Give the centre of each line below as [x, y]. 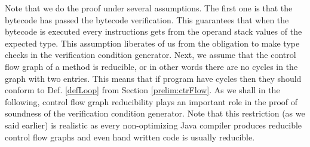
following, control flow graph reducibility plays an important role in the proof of [151, 101]
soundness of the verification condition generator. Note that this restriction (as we [155, 113]
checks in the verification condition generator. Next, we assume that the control [151, 55]
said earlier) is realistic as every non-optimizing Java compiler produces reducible [154, 125]
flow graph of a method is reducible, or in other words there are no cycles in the [151, 66]
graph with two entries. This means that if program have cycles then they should [153, 78]
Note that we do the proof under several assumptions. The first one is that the [149, 8]
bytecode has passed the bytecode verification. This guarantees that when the [147, 19]
